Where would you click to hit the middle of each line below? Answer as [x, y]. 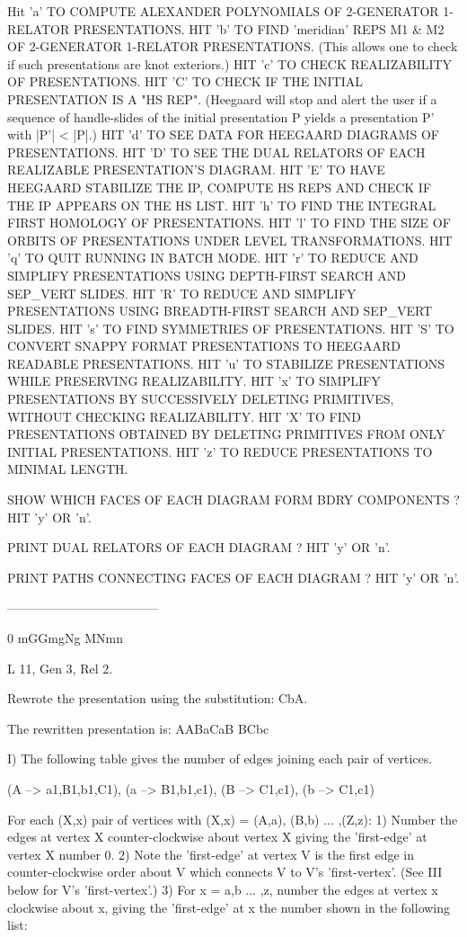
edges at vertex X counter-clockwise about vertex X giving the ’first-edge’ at [217, 837]
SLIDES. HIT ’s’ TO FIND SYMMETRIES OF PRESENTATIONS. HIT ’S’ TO [231, 328]
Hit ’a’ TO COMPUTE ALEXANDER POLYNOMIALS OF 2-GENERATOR [223, 11]
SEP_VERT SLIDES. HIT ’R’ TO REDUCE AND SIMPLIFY [182, 293]
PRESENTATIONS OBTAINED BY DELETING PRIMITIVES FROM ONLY [226, 434]
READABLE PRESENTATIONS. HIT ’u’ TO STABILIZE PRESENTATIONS [226, 363]
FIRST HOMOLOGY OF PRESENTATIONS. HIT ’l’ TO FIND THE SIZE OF [229, 223]
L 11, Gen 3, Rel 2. [60, 668]
